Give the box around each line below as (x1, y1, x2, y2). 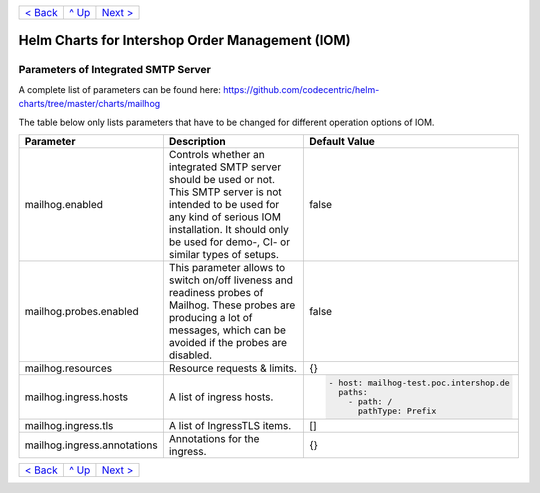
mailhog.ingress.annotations (24, 438, 159, 452)
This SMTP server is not (168, 185, 282, 199)
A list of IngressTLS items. (168, 418, 292, 432)
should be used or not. (168, 172, 275, 186)
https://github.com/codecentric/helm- (223, 83, 380, 95)
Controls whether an (168, 147, 265, 161)
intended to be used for (168, 197, 280, 211)
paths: (338, 386, 369, 397)
